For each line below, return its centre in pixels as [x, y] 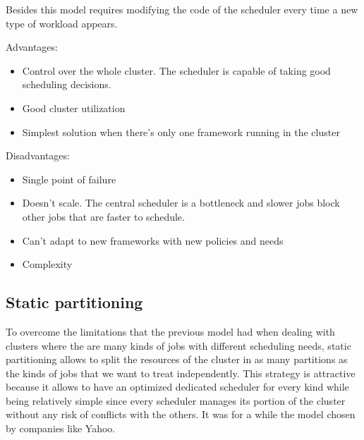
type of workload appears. [62, 23]
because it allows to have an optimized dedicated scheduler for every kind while [177, 387]
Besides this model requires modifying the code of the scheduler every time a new [182, 9]
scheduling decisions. [67, 84]
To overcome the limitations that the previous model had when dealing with [170, 331]
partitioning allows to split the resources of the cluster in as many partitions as [177, 359]
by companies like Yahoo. [61, 428]
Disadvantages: [38, 155]
